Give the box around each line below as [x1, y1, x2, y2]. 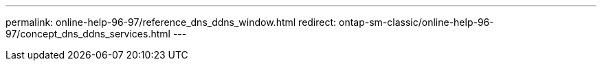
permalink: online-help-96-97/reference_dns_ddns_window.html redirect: [5, 16, 337, 28]
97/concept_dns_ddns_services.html [5, 28, 170, 39]
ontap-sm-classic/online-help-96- [339, 16, 494, 28]
